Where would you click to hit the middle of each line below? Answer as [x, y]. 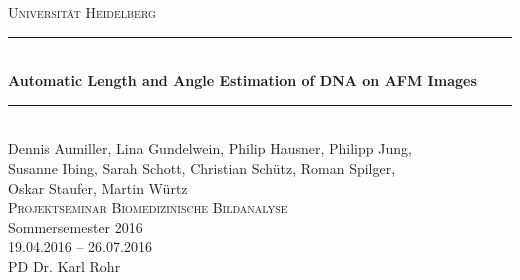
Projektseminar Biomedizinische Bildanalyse [148, 207]
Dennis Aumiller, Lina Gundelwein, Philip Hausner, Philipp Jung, [210, 148]
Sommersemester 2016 [75, 226]
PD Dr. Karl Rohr [64, 265]
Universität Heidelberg [82, 12]
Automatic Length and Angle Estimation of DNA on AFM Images [242, 80]
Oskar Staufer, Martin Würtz [98, 187]
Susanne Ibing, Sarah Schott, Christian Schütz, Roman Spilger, [202, 167]
